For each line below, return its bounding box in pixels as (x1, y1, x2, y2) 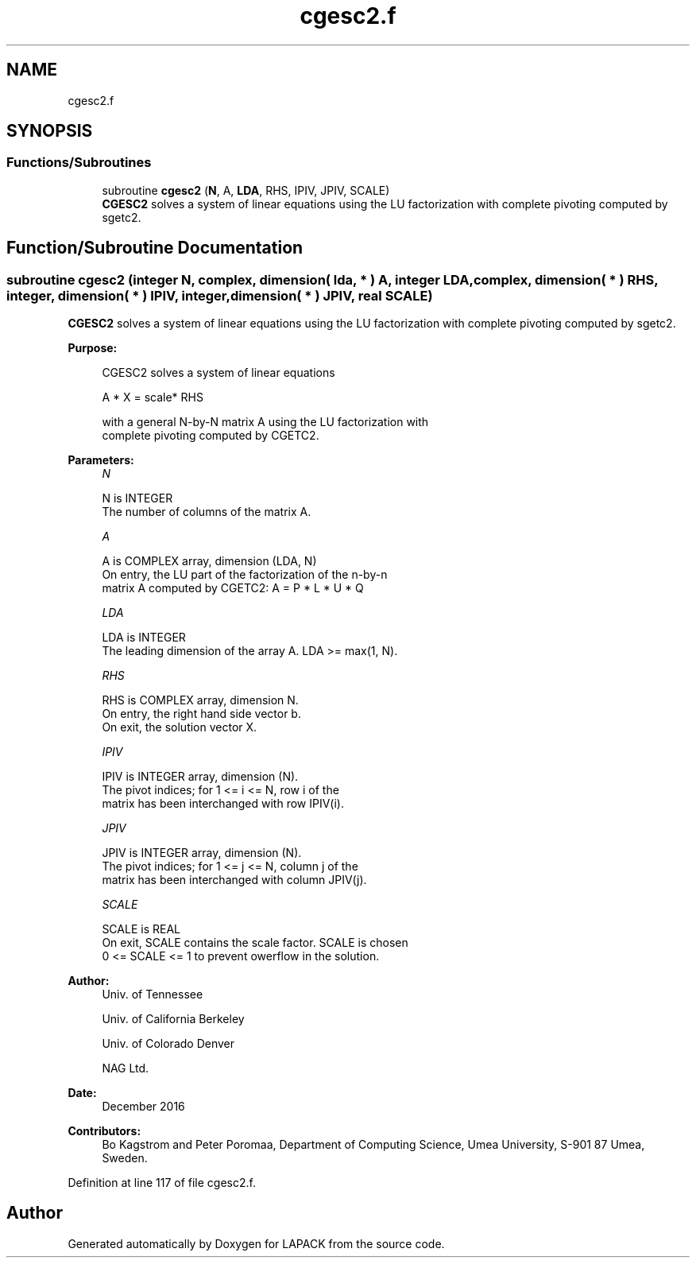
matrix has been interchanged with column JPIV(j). (102, 873, 367, 887)
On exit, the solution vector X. (102, 720, 257, 735)
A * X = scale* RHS (102, 390, 203, 405)
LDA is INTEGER (102, 630, 186, 645)
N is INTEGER (102, 491, 173, 506)
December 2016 (102, 1099, 185, 1114)
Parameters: (68, 453, 134, 467)
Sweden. (102, 1151, 148, 1165)
